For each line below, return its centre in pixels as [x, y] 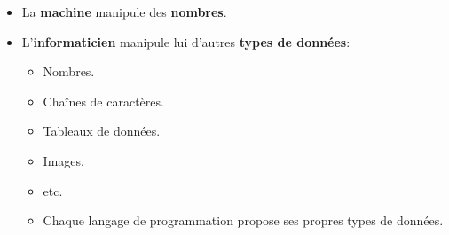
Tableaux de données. [102, 131]
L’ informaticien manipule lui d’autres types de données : [186, 41]
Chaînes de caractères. [103, 101]
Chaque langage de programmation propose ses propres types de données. [243, 220]
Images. [63, 160]
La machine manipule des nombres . [124, 12]
